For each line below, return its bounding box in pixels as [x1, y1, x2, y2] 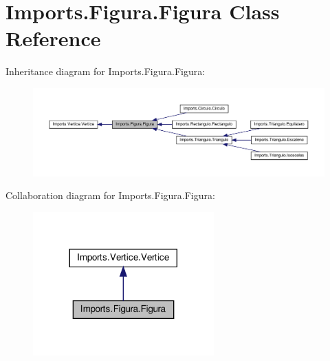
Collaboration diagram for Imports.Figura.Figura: [5, 188, 215, 203]
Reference [5, 24, 101, 52]
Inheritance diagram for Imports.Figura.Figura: [5, 64, 206, 79]
